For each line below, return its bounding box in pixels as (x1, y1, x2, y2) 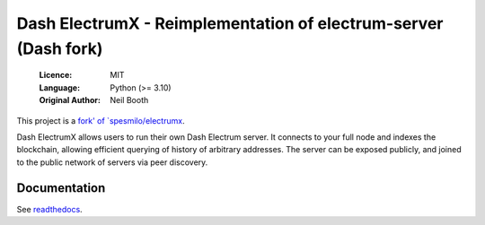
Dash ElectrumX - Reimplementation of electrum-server (16, 13, 444, 33)
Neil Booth (110, 95, 149, 106)
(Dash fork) (16, 39, 103, 58)
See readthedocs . (16, 203, 83, 214)
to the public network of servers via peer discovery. (16, 157, 208, 168)
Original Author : (39, 95, 101, 106)
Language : (39, 82, 81, 93)
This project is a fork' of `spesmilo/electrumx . (16, 115, 185, 125)
